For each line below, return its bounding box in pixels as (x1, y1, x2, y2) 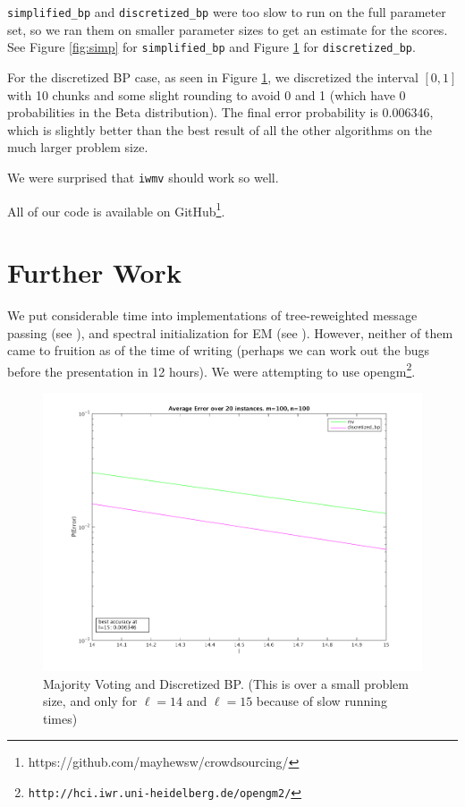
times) (43, 709, 78, 727)
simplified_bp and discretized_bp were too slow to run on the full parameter (7, 3, 446, 21)
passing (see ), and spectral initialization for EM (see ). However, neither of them (7, 323, 453, 342)
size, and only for (43, 692, 138, 710)
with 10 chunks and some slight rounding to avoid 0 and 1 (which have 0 (7, 85, 406, 104)
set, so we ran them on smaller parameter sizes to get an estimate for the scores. (7, 20, 448, 38)
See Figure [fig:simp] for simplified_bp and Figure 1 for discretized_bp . (7, 38, 416, 56)
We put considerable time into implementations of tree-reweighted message (7, 305, 418, 324)
